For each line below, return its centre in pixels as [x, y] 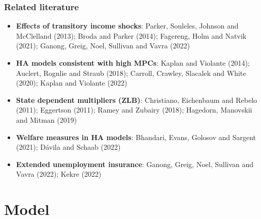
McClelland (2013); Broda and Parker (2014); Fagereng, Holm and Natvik [131, 35]
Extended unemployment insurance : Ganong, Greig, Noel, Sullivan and [135, 164]
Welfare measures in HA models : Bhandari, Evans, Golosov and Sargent [136, 137]
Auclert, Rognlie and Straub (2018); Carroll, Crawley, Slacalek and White [131, 73]
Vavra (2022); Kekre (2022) [59, 174]
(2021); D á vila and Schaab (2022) [68, 147]
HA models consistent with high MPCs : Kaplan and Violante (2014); [133, 63]
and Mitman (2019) [46, 119]
